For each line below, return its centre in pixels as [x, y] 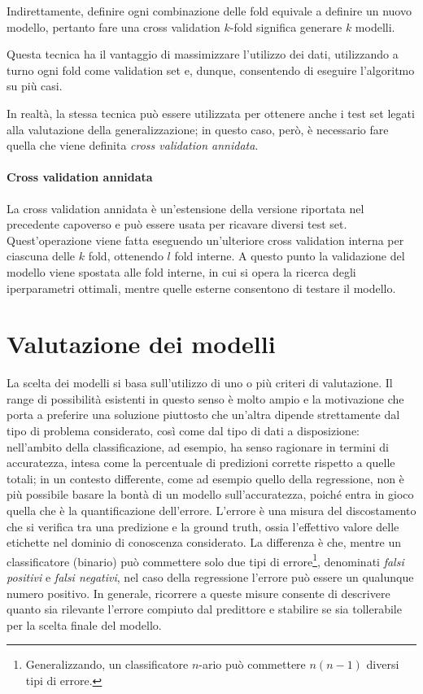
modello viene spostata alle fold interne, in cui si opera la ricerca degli [181, 271]
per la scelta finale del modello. [84, 624]
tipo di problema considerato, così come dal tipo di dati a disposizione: [183, 431]
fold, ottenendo [126, 256]
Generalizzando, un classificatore [107, 664]
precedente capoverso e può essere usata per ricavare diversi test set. [177, 224]
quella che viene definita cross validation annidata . [133, 145]
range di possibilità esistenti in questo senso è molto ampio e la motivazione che [205, 398]
